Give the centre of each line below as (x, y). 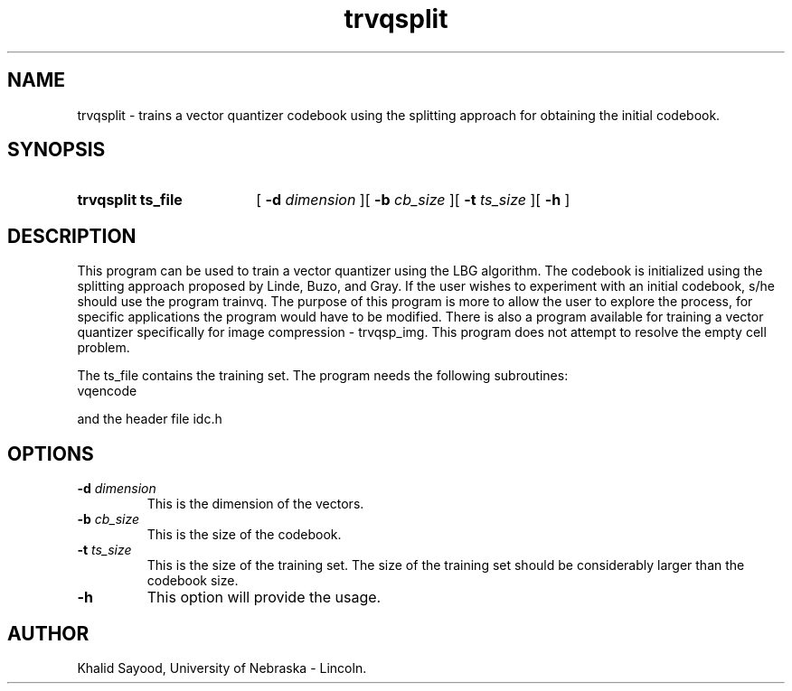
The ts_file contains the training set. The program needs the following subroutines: (323, 376)
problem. (104, 348)
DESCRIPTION (72, 236)
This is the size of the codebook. (244, 535)
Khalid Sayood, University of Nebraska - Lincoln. (222, 668)
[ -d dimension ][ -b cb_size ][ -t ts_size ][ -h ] (413, 200)
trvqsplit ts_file (130, 200)
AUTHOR (48, 633)
